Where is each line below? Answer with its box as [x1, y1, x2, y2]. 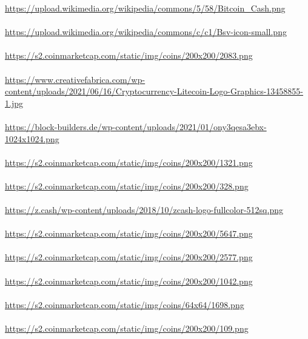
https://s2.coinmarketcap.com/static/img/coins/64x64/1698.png [5, 298, 244, 311]
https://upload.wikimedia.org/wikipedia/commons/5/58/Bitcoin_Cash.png [5, 2, 286, 14]
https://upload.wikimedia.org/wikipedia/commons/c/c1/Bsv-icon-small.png [5, 25, 287, 38]
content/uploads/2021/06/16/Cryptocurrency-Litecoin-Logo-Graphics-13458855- [5, 85, 303, 97]
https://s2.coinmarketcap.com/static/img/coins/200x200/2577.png [5, 251, 253, 263]
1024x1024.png [5, 132, 59, 145]
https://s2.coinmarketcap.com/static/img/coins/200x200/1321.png [5, 156, 253, 168]
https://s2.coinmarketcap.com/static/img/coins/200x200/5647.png [5, 227, 253, 240]
